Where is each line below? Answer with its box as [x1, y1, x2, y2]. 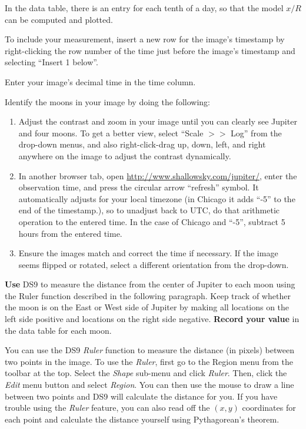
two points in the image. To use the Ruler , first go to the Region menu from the [5, 355, 293, 367]
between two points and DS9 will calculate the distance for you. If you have [5, 390, 278, 402]
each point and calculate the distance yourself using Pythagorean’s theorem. [5, 413, 280, 425]
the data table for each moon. [5, 324, 112, 336]
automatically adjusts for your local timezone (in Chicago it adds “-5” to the [18, 192, 295, 205]
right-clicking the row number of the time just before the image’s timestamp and [5, 44, 295, 56]
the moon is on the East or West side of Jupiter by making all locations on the [5, 301, 290, 313]
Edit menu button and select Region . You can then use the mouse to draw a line [5, 378, 294, 391]
